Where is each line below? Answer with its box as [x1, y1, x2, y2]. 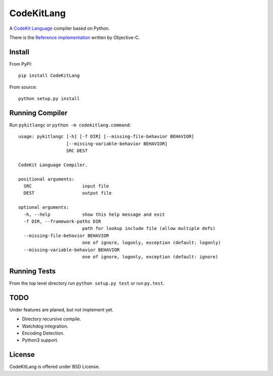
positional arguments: [18, 176, 75, 182]
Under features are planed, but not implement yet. [9, 306, 114, 313]
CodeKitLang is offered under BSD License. [9, 364, 100, 370]
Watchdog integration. [22, 323, 68, 329]
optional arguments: [18, 205, 69, 210]
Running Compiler [9, 109, 68, 117]
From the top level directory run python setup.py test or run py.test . [9, 280, 165, 286]
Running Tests [9, 267, 56, 275]
